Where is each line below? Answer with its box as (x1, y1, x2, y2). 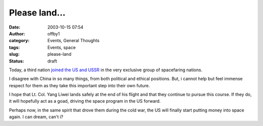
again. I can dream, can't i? (9, 114, 63, 120)
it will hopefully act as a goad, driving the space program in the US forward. (9, 98, 161, 104)
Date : (9, 24, 20, 30)
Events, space (47, 44, 76, 50)
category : (9, 38, 30, 44)
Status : (9, 58, 24, 64)
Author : (9, 31, 25, 36)
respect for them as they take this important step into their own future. (9, 82, 150, 88)
